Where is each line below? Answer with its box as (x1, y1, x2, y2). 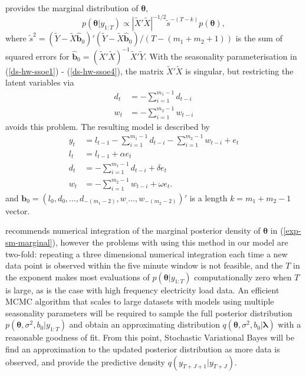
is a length (189, 191, 228, 204)
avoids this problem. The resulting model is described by (5, 120, 210, 132)
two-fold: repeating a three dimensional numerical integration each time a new (5, 247, 288, 260)
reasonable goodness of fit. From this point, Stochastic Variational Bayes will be (5, 331, 295, 344)
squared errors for (5, 50, 70, 62)
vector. (5, 204, 30, 217)
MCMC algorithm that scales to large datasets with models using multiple (5, 295, 274, 308)
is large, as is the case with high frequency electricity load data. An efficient (5, 283, 279, 296)
